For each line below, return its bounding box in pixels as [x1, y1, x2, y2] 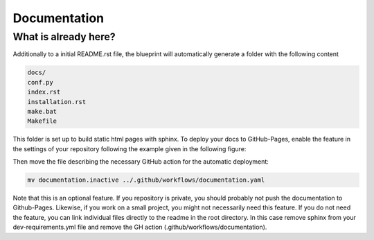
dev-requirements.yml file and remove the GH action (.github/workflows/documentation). [12, 223, 267, 232]
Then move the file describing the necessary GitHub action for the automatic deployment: [12, 157, 269, 166]
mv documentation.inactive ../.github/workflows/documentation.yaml [27, 176, 265, 184]
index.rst [27, 88, 61, 96]
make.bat [27, 108, 57, 115]
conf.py [27, 78, 53, 86]
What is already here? [12, 31, 116, 43]
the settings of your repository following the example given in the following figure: [12, 144, 247, 153]
